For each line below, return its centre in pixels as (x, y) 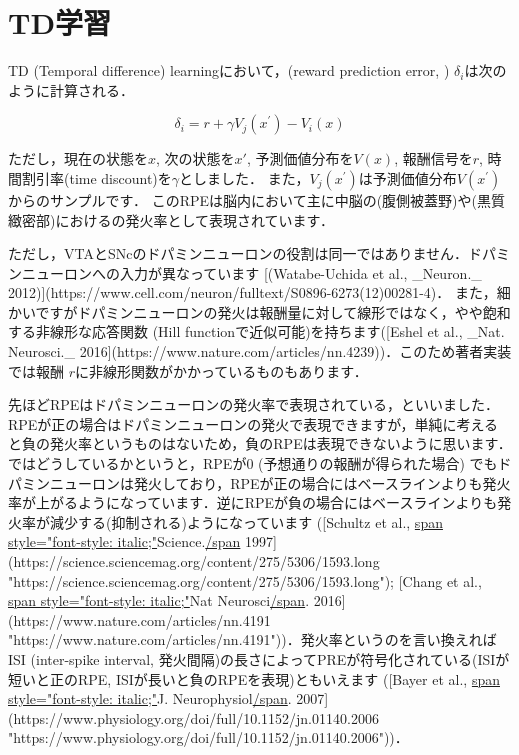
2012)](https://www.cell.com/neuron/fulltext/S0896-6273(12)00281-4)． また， (252, 292)
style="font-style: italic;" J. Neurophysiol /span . (150, 698)
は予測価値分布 (407, 177)
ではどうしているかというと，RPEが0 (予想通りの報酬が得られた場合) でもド (260, 463)
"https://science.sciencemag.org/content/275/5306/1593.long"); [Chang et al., (245, 580)
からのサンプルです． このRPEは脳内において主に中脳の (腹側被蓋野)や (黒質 (256, 199)
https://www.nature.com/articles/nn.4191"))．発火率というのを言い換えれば (255, 639)
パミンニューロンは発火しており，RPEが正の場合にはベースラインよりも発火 (259, 482)
